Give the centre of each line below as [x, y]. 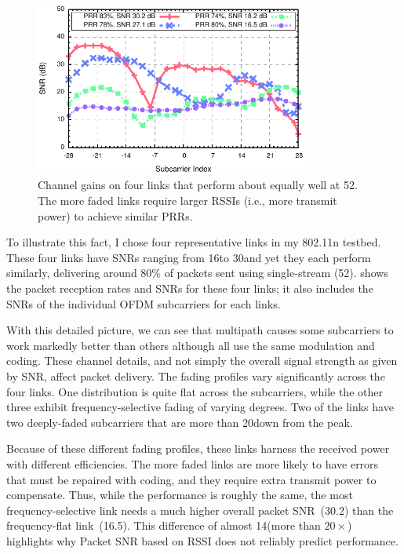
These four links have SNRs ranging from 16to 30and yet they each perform [189, 257]
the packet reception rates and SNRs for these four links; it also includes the [190, 288]
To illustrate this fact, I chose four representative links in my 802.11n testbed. [194, 242]
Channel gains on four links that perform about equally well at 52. [198, 185]
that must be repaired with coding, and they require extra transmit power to [191, 479]
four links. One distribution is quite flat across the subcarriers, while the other [195, 391]
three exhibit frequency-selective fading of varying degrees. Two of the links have [200, 407]
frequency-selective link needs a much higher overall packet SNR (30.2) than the [200, 510]
